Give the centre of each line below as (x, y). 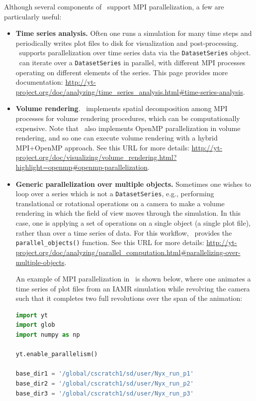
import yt (32, 315)
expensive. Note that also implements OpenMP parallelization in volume (128, 128)
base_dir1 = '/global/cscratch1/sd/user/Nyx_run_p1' (105, 374)
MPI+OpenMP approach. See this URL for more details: (102, 147)
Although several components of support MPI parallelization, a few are (114, 6)
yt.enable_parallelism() (57, 354)
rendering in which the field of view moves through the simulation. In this (128, 213)
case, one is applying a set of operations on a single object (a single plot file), (133, 223)
